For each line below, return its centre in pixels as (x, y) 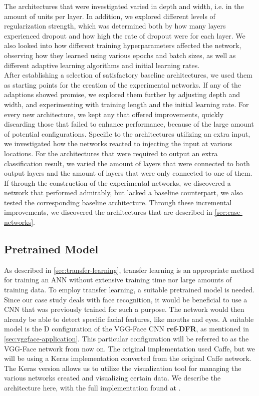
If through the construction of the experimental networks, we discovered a (117, 182)
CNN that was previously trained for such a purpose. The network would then (124, 309)
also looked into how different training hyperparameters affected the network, (123, 45)
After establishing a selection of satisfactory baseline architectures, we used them (128, 75)
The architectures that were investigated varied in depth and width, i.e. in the (124, 6)
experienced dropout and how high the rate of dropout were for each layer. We (125, 35)
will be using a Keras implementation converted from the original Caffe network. (128, 358)
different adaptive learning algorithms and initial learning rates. (102, 65)
